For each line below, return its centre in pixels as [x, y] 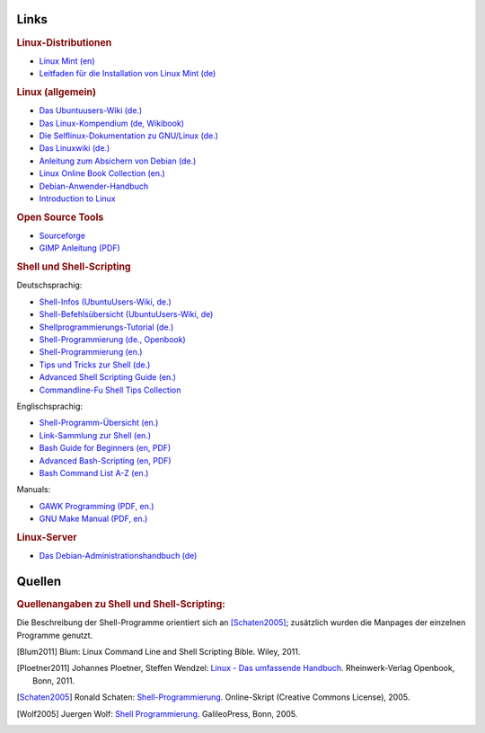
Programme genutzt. [55, 635]
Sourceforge [62, 235]
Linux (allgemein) [57, 92]
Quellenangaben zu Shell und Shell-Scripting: [121, 605]
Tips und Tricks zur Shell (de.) [95, 365]
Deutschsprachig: [49, 285]
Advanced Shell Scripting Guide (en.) [108, 377]
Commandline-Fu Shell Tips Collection [110, 390]
